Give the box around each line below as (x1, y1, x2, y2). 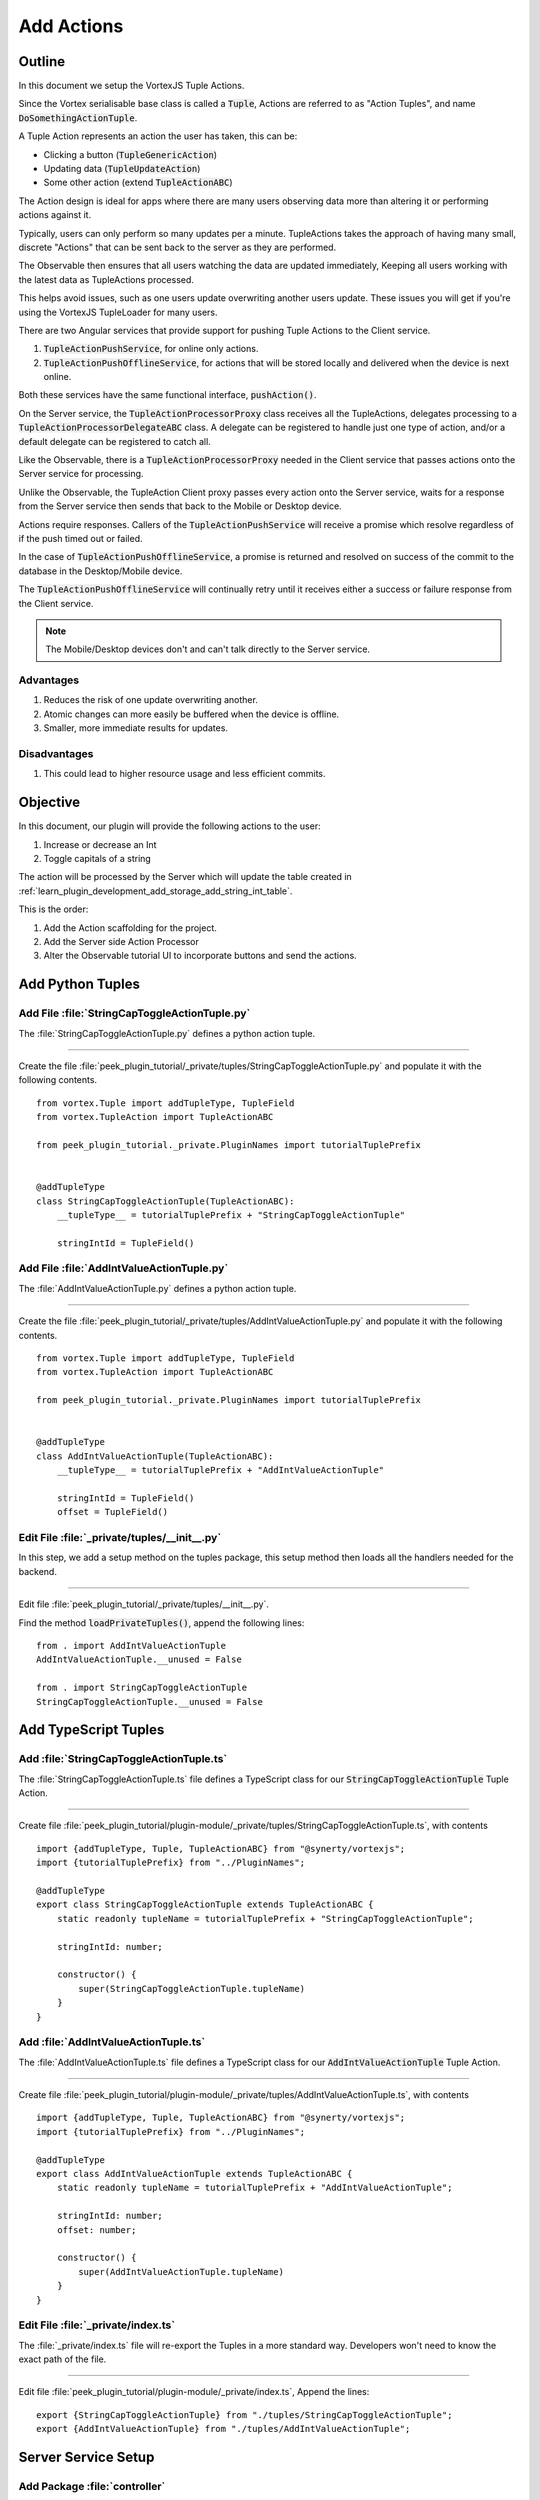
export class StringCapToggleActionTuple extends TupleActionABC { (36, 1899, 374, 1910)
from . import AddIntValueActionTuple (36, 1640, 227, 1651)
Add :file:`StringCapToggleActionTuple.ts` (18, 1752, 228, 1766)
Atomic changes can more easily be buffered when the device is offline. (43, 708, 340, 720)
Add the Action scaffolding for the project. (43, 921, 217, 934)
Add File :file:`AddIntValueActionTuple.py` (18, 1261, 229, 1275)
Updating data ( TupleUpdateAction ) (43, 163, 201, 175)
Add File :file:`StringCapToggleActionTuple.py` (18, 1006, 251, 1020)
